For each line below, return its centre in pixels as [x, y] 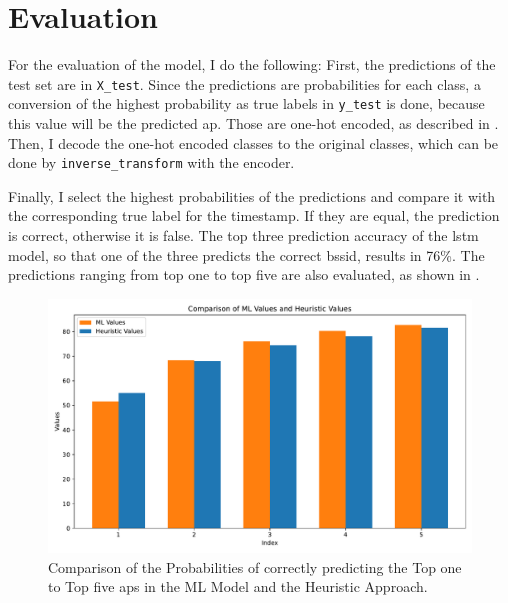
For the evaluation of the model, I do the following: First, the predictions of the [252, 64]
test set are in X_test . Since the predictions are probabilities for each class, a [244, 83]
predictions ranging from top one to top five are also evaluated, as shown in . [244, 274]
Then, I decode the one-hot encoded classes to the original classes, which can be [253, 142]
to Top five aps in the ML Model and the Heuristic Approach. [238, 586]
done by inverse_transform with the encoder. [151, 162]
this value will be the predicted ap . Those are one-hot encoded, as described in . [253, 123]
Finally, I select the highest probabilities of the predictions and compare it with [252, 195]
